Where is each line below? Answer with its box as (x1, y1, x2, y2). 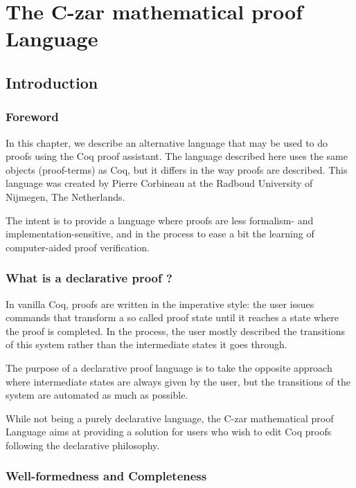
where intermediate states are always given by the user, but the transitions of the (6, 374, 351, 388)
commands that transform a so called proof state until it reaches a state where (6, 310, 339, 325)
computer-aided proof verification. (6, 240, 150, 254)
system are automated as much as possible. (6, 388, 188, 402)
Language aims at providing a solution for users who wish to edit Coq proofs (6, 424, 332, 439)
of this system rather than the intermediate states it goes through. (6, 337, 287, 352)
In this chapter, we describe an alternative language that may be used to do (6, 135, 328, 150)
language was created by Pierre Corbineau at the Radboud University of (6, 176, 313, 190)
